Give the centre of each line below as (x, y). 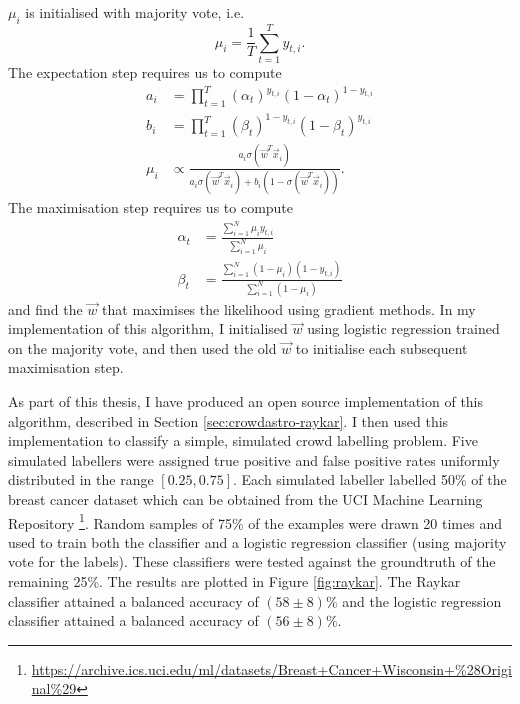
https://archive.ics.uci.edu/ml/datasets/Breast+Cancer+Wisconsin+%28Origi (271, 668)
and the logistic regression (422, 600)
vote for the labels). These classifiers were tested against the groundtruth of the (252, 561)
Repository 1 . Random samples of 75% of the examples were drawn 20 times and (255, 521)
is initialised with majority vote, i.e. (135, 12)
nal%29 (54, 688)
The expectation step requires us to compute (145, 71)
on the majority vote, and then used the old (142, 347)
